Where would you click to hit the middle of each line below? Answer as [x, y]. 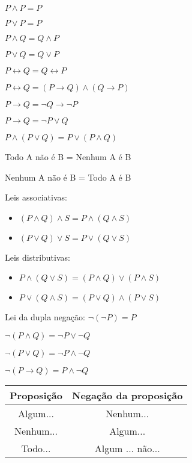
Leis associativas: [36, 197]
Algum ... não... [127, 448]
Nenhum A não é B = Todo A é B [68, 177]
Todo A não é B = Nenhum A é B [68, 157]
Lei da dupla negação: [45, 317]
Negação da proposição [127, 395]
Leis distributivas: [37, 257]
